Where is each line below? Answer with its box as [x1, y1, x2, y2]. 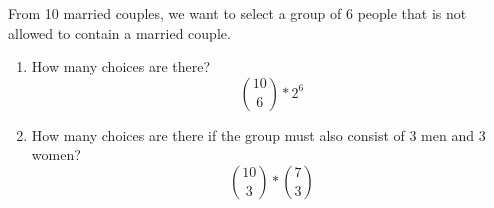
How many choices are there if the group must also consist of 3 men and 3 [31, 124, 486, 145]
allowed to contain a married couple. [8, 22, 231, 43]
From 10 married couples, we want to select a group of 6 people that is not [8, 3, 467, 23]
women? [31, 144, 81, 165]
